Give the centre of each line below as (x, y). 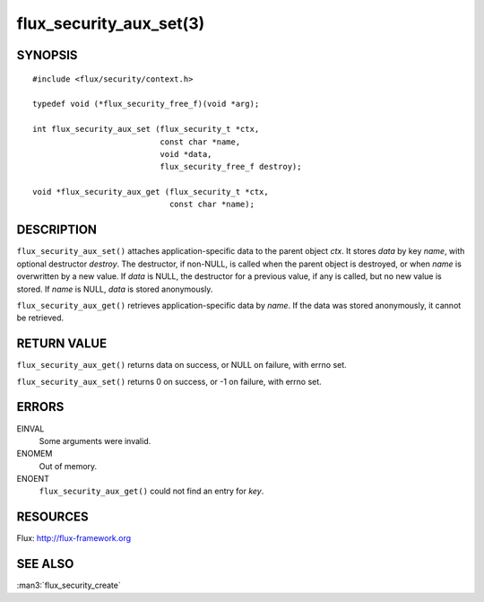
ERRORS (40, 407)
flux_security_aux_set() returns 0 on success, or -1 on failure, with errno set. (169, 381)
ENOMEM (35, 454)
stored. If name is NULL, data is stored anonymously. (115, 289)
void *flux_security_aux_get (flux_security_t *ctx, (151, 192)
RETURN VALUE (62, 344)
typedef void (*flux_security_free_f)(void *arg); (146, 104)
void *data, (186, 154)
